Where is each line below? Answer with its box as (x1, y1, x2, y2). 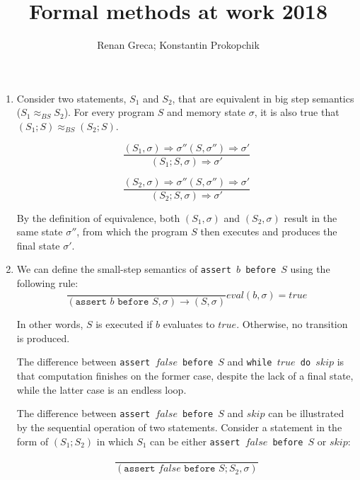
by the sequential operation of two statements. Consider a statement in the (16, 419, 342, 434)
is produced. (16, 330, 70, 345)
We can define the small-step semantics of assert (16, 262, 231, 276)
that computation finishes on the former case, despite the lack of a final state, (16, 368, 354, 383)
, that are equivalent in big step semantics (172, 90, 354, 105)
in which (96, 433, 134, 448)
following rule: (16, 276, 79, 291)
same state (16, 224, 63, 239)
